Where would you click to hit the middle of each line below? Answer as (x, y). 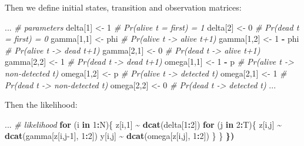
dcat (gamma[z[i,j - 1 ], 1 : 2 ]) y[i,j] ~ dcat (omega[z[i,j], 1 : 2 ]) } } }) (120, 136)
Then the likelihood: (41, 104)
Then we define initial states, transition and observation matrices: (123, 7)
